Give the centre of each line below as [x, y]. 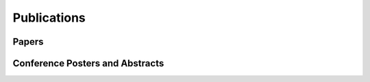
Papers [28, 42]
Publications [49, 18]
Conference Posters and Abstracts [88, 63]
